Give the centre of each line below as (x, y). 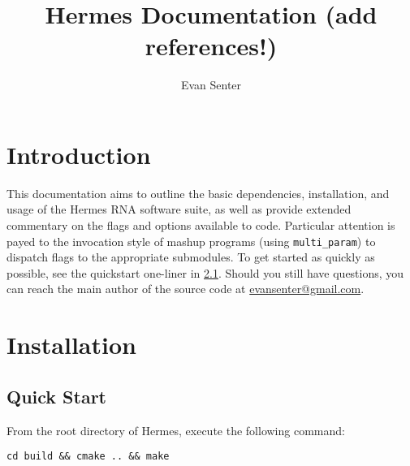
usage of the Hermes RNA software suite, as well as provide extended (179, 209)
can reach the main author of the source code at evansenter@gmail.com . (186, 289)
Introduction (79, 154)
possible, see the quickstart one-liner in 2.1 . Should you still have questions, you (205, 272)
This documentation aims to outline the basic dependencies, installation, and (198, 193)
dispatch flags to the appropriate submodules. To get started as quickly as (191, 257)
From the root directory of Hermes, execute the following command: (176, 430)
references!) (211, 46)
